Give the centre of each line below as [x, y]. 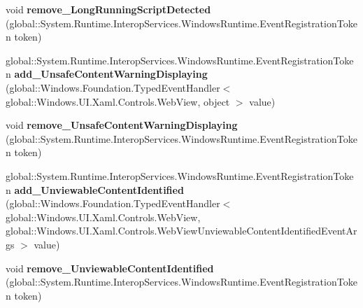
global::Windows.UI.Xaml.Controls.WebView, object [118, 101]
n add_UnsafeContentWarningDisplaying [107, 74]
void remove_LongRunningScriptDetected [108, 9]
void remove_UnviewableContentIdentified [110, 268]
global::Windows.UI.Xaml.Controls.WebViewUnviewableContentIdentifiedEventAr [181, 231]
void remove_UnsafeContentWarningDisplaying [122, 125]
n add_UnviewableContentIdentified [95, 189]
